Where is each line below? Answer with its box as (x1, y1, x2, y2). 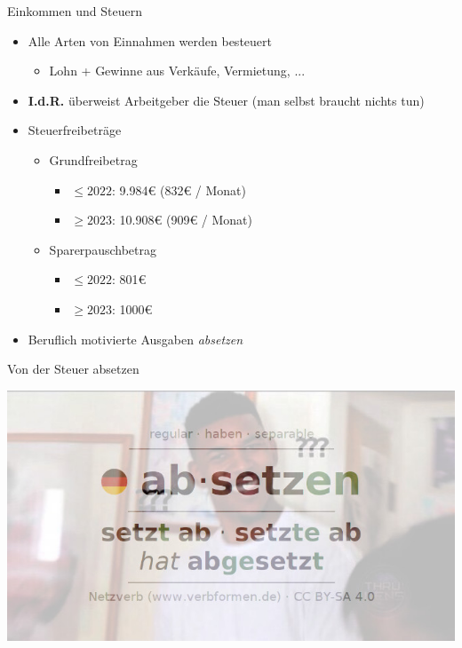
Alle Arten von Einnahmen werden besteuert (28, 31, 272, 50)
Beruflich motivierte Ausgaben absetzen (28, 329, 243, 348)
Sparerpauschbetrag (49, 240, 156, 258)
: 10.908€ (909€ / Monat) (112, 210, 252, 229)
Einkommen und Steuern (7, 2, 142, 20)
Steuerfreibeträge (28, 121, 122, 139)
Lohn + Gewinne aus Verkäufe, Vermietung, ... (49, 61, 306, 80)
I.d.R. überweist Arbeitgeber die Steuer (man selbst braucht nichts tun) (28, 91, 425, 109)
